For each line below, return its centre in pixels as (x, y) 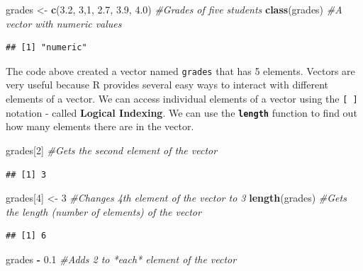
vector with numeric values (64, 23)
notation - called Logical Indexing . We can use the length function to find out (181, 112)
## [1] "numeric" (46, 48)
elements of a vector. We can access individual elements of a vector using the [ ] (182, 99)
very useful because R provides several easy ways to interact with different (167, 85)
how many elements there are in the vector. (100, 126)
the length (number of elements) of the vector (104, 211)
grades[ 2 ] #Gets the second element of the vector (112, 150)
